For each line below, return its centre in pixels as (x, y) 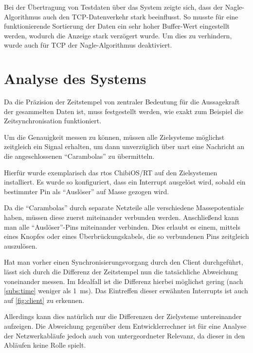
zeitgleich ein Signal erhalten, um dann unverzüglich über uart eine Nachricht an (124, 146)
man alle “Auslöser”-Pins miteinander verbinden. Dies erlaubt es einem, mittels (122, 227)
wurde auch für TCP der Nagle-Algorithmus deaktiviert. (88, 45)
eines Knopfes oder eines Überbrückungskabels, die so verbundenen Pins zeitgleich (126, 236)
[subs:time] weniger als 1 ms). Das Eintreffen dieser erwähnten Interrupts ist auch (126, 291)
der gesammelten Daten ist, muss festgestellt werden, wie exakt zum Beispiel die (124, 111)
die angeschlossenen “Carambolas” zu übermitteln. (79, 156)
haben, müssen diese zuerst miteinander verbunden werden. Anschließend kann (121, 217)
